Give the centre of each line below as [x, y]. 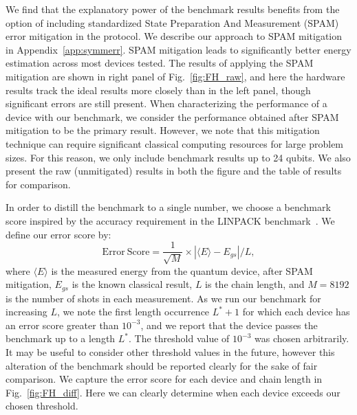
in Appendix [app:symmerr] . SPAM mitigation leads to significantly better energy [178, 49]
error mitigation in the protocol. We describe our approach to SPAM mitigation [174, 36]
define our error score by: [58, 234]
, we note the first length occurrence [133, 312]
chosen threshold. [42, 406]
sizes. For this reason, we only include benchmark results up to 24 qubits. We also [178, 157]
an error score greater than [62, 325]
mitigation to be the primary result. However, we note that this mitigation [163, 130]
